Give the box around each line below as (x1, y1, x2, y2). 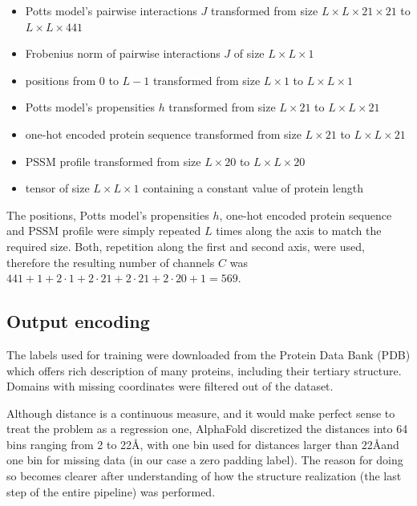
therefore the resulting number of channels (6, 253, 215, 270)
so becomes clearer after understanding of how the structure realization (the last (6, 468, 402, 484)
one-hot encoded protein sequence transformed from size (25, 125, 302, 142)
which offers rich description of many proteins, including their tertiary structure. (6, 362, 402, 378)
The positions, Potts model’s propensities (6, 206, 209, 223)
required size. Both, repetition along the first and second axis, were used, (6, 237, 365, 254)
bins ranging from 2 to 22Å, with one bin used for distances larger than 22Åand (6, 435, 399, 452)
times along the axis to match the (216, 222, 382, 239)
